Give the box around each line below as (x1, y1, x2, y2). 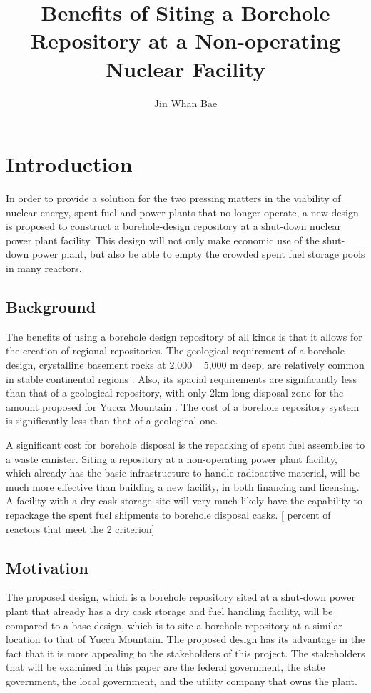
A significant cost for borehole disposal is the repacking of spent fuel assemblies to (6, 437, 365, 452)
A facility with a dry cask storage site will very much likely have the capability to (6, 493, 363, 508)
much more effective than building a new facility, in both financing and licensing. (6, 479, 360, 494)
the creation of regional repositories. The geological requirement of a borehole (6, 343, 345, 358)
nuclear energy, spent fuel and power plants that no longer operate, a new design (6, 204, 359, 219)
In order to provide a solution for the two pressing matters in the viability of (6, 191, 341, 206)
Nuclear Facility (106, 54, 265, 83)
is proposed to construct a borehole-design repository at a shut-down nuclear (6, 219, 342, 234)
